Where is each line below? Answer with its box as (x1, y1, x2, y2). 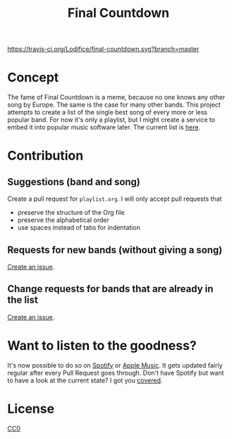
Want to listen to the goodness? (7, 337, 197, 353)
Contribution (7, 148, 84, 164)
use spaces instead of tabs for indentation (17, 223, 141, 232)
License (7, 401, 55, 416)
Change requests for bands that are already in (7, 283, 214, 295)
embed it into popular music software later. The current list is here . (7, 123, 201, 131)
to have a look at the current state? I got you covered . (7, 376, 163, 385)
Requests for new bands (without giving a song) (7, 244, 223, 256)
